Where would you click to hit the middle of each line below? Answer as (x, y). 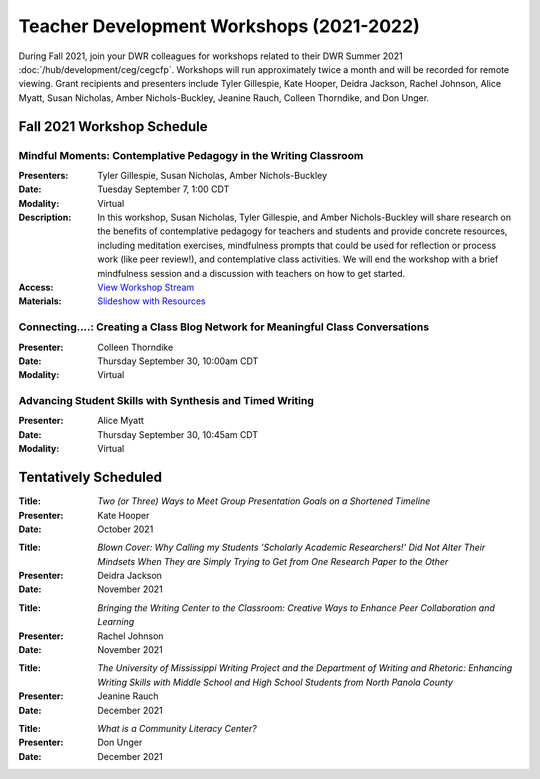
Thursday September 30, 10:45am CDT (178, 434)
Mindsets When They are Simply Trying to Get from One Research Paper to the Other (273, 561)
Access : (36, 287)
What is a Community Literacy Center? (177, 728)
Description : (45, 217)
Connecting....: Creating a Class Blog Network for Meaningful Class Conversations (224, 327)
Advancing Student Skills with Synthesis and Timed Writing (166, 401)
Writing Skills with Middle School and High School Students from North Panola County (275, 682)
